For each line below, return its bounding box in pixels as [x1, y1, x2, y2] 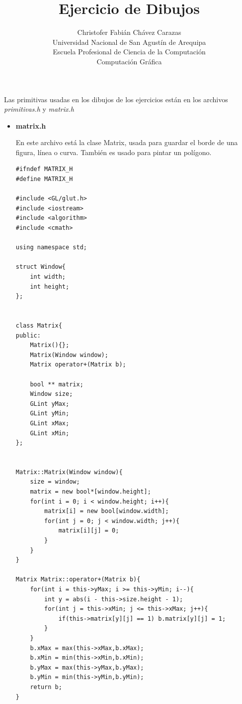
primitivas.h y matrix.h [4, 104, 74, 114]
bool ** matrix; [30, 380, 83, 388]
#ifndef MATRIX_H [15, 166, 73, 173]
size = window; [30, 478, 80, 486]
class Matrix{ [15, 322, 62, 329]
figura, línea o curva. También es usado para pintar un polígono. [15, 147, 212, 157]
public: [15, 332, 41, 339]
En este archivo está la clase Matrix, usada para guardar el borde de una [15, 137, 238, 148]
